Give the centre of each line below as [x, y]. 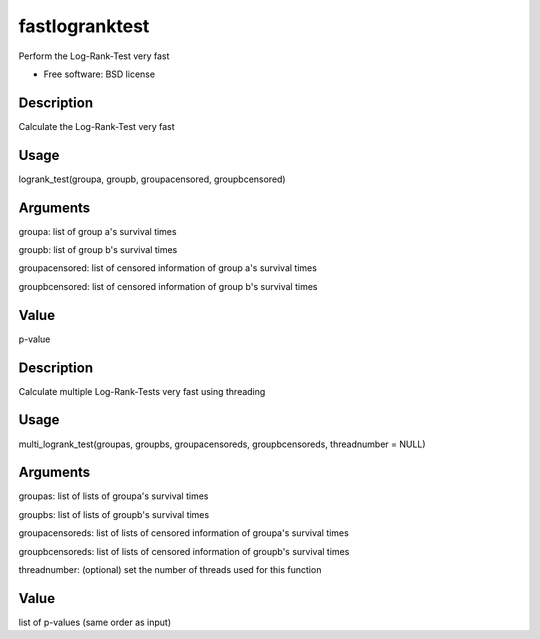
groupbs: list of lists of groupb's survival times [114, 514]
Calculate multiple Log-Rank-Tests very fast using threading [142, 391]
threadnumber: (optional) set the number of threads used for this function [170, 570]
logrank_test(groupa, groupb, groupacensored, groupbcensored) [152, 179]
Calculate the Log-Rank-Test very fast [96, 126]
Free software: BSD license [99, 74]
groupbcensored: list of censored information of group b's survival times [168, 286]
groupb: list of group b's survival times [98, 250]
